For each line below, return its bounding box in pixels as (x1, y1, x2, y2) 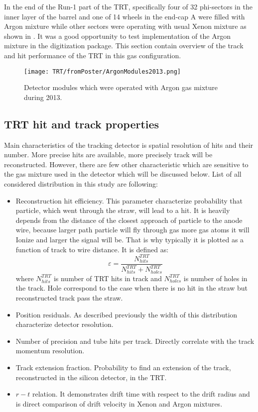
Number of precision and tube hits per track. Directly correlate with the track (15, 335, 255, 346)
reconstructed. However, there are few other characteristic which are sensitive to (4, 159, 249, 169)
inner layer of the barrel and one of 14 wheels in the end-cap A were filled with (4, 11, 245, 21)
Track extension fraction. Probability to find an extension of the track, (15, 362, 231, 372)
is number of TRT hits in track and (53, 273, 162, 283)
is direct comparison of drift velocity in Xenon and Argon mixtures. (15, 398, 223, 409)
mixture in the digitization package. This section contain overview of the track (4, 40, 244, 51)
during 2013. (24, 92, 62, 102)
